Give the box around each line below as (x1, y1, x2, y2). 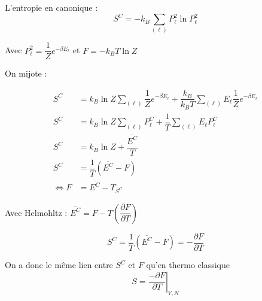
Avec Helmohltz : (5, 206, 68, 218)
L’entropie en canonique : (5, 1, 98, 13)
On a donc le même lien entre (5, 259, 113, 271)
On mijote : (5, 67, 47, 80)
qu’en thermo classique (146, 259, 230, 271)
